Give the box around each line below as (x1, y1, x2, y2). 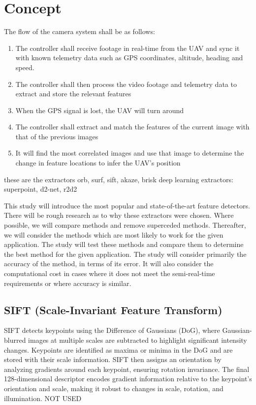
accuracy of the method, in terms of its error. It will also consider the (4, 258, 214, 269)
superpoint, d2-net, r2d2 (4, 184, 77, 194)
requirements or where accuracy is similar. (4, 278, 131, 288)
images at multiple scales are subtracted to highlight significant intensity (28, 334, 247, 345)
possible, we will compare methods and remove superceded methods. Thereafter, (4, 220, 246, 230)
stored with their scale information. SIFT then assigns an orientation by (4, 354, 222, 364)
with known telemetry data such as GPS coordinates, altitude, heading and (15, 52, 243, 63)
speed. (15, 62, 34, 72)
